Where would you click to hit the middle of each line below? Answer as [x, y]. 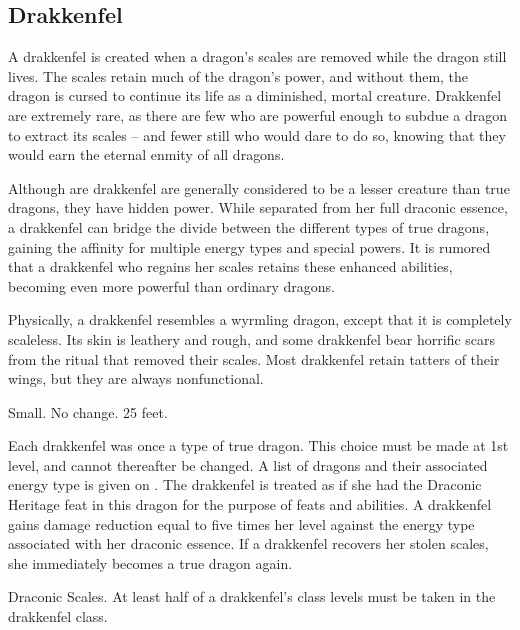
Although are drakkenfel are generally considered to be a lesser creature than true [259, 187]
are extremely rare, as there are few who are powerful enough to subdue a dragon [258, 114]
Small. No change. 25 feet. [88, 411]
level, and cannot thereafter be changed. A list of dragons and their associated [248, 464]
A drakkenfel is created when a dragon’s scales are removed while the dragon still [257, 56]
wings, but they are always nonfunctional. [136, 378]
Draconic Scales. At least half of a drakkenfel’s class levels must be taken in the [252, 596]
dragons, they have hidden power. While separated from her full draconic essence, [258, 207]
